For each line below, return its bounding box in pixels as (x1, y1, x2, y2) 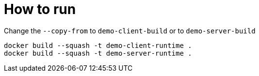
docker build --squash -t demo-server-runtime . (4, 49, 192, 57)
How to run (4, 1, 76, 17)
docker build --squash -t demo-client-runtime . (4, 41, 192, 49)
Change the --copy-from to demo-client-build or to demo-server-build (4, 26, 256, 35)
